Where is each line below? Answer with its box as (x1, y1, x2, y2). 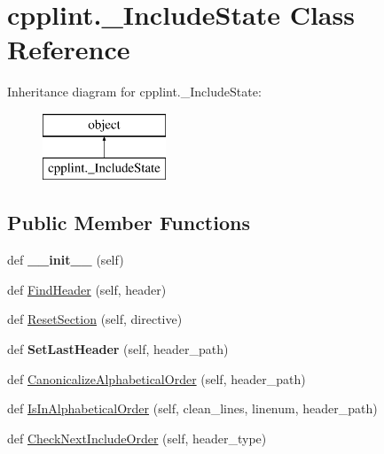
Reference (7, 31, 130, 67)
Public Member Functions (7, 209, 250, 236)
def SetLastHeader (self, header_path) (7, 340, 229, 358)
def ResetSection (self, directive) (7, 310, 183, 328)
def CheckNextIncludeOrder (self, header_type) (7, 428, 267, 447)
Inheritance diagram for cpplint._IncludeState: (7, 82, 262, 101)
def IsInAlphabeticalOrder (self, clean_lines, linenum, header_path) (7, 399, 378, 418)
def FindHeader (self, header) (7, 280, 167, 298)
